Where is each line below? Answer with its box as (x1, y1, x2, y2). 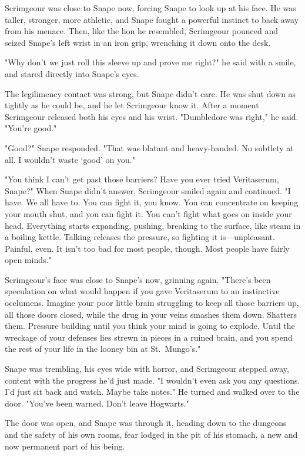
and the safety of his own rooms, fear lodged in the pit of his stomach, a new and (5, 428, 298, 440)
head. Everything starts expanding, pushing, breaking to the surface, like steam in (5, 219, 301, 231)
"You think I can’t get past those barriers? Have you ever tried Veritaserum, (5, 173, 279, 185)
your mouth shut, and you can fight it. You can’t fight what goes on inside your (5, 207, 292, 219)
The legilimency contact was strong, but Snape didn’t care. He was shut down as (5, 87, 296, 99)
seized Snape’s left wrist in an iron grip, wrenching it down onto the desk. (5, 36, 271, 48)
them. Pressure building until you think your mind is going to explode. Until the (5, 319, 295, 332)
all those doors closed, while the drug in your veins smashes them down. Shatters (5, 308, 297, 320)
